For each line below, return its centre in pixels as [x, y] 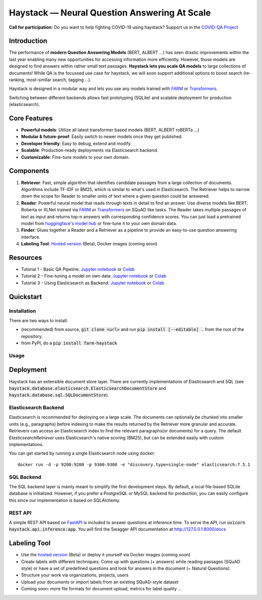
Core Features [31, 118]
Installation [23, 311]
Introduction [28, 41]
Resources [25, 257]
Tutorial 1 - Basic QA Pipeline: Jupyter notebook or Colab [78, 269]
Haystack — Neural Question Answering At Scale [110, 13]
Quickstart [25, 297]
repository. [32, 336]
